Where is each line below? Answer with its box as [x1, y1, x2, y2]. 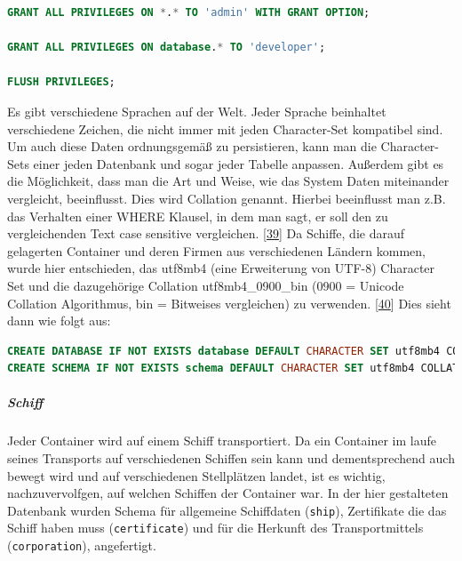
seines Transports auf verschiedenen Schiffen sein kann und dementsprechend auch [7, 449, 455, 468]
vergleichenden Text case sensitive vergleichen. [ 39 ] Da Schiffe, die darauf [7, 224, 404, 243]
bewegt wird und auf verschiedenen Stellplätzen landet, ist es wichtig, [7, 466, 386, 485]
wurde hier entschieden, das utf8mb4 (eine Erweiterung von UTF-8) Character [7, 259, 435, 277]
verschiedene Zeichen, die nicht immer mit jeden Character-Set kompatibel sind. [7, 119, 443, 138]
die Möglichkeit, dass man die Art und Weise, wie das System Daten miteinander [7, 172, 450, 190]
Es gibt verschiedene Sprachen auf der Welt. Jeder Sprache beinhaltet [7, 101, 386, 120]
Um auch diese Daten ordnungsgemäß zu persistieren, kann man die [7, 137, 377, 156]
